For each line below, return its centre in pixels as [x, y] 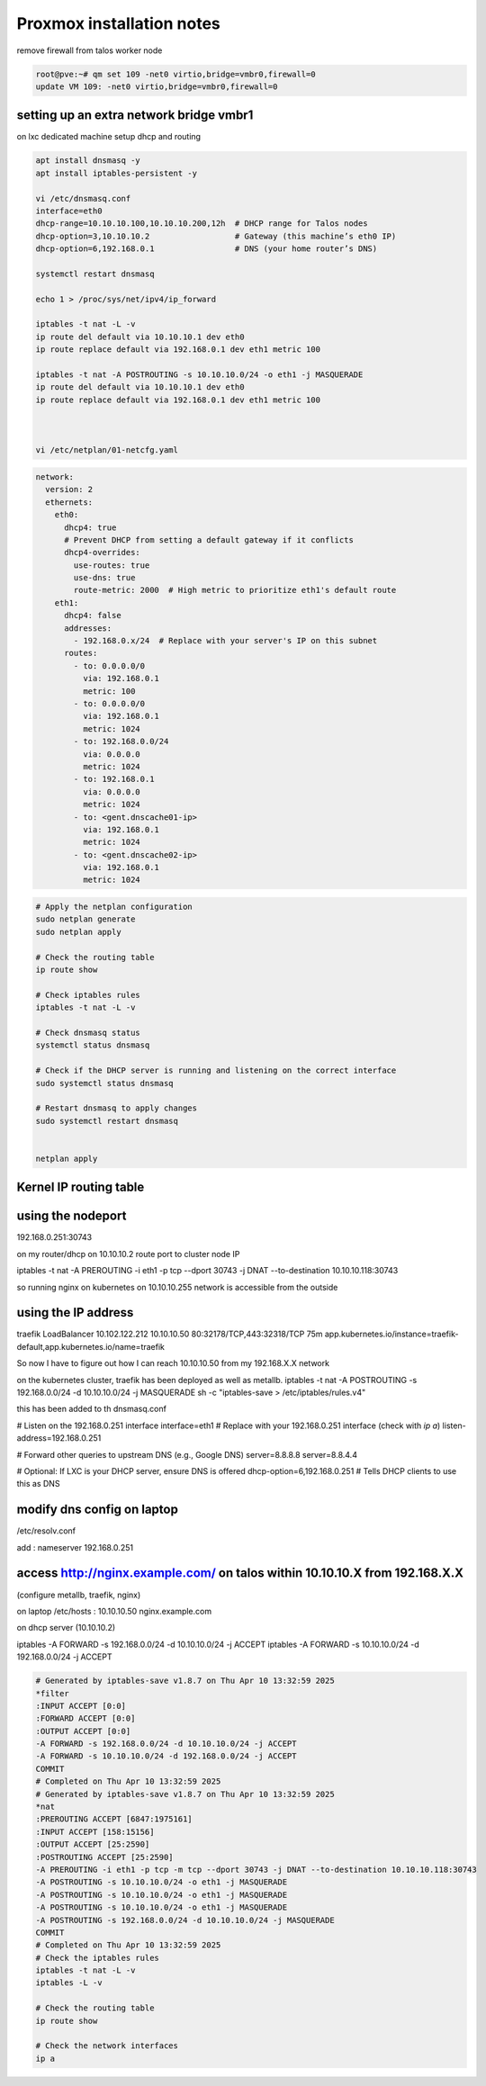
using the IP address [75, 1313]
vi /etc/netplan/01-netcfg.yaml [107, 450]
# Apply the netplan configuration [114, 907]
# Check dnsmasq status [88, 1032]
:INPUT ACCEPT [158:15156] [95, 1832]
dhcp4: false [93, 616]
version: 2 [69, 490]
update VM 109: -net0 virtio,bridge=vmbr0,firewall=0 [157, 86]
